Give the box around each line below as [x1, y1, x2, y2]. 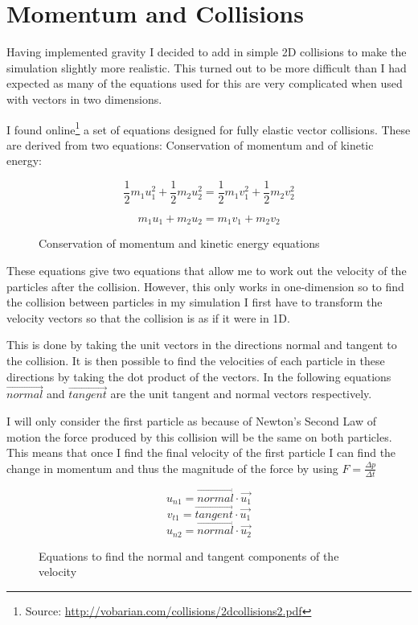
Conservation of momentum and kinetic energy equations [39, 235, 320, 252]
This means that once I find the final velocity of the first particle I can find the [6, 444, 396, 461]
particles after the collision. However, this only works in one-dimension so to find [6, 278, 404, 294]
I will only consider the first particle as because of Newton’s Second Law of [6, 413, 376, 430]
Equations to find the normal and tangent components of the [39, 547, 339, 564]
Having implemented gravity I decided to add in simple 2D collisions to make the [6, 43, 407, 60]
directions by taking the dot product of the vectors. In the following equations [6, 368, 391, 384]
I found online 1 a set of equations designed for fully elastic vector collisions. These [6, 118, 411, 138]
